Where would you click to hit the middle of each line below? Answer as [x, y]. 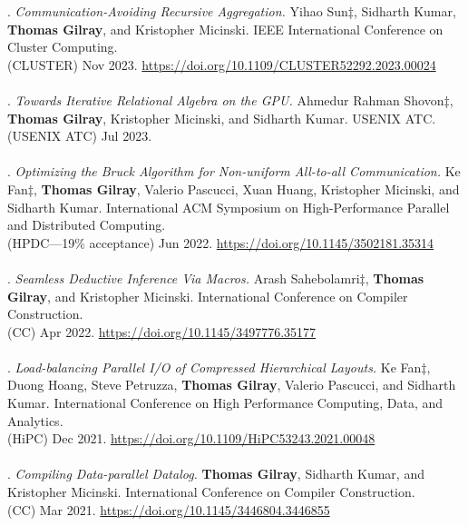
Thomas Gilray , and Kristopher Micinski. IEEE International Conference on [225, 29]
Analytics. [35, 420]
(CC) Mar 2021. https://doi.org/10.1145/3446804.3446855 [169, 509]
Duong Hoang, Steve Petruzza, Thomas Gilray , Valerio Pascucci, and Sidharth [232, 385]
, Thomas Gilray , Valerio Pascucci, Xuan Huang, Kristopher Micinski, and [246, 189]
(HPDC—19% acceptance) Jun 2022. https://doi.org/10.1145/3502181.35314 [221, 242]
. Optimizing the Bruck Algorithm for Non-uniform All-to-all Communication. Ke [234, 171]
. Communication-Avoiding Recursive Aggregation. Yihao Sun [178, 11]
